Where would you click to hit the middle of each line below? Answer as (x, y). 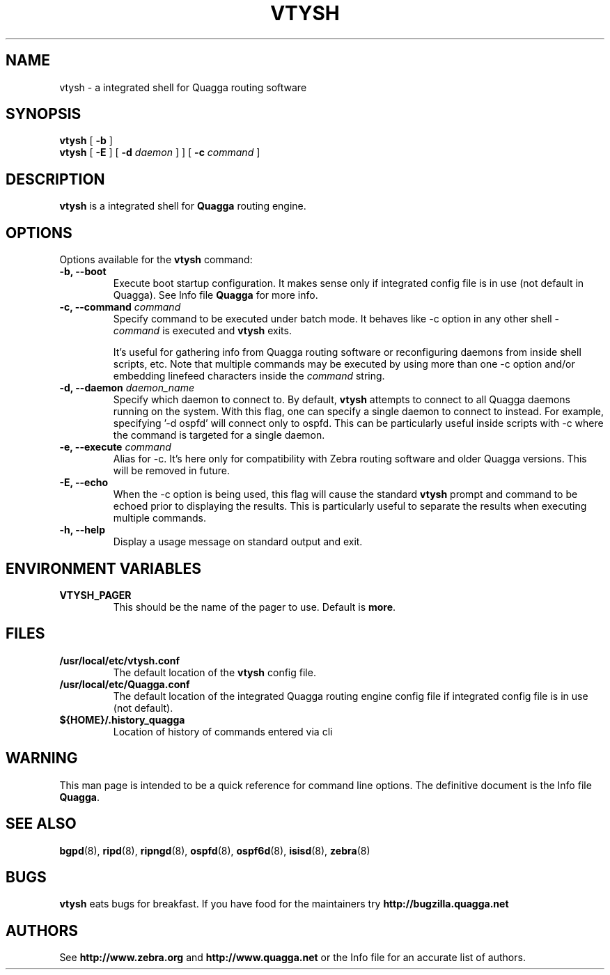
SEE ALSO (41, 824)
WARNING (42, 758)
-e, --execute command (115, 447)
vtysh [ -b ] (86, 141)
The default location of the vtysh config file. (214, 672)
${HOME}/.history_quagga (122, 719)
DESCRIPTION (55, 179)
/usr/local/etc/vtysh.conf (120, 660)
